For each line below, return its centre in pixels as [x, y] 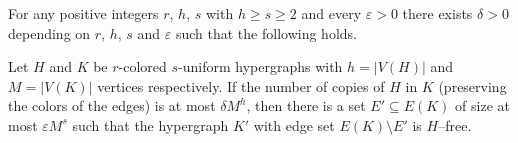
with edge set [294, 124]
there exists [437, 13]
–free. [455, 124]
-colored [142, 66]
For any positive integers [83, 13]
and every [331, 13]
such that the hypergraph [150, 124]
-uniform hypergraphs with [260, 66]
